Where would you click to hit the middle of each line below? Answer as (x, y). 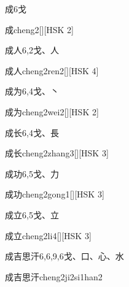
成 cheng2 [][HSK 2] (40, 29)
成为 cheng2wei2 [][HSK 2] (52, 111)
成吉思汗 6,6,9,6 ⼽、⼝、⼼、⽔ (64, 256)
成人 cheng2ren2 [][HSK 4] (52, 70)
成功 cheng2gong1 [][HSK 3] (55, 194)
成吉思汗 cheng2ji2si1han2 (54, 276)
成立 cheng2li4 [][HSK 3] (48, 235)
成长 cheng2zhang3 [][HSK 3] (57, 153)
